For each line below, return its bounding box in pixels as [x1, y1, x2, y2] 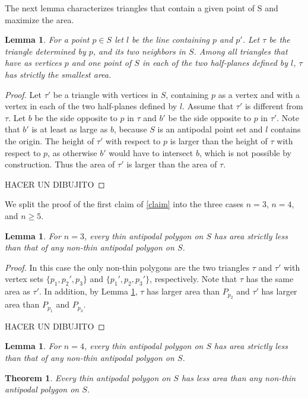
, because [113, 123, 147, 135]
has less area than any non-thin [181, 371, 296, 384]
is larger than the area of [126, 158, 217, 170]
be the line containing [132, 33, 210, 46]
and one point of [71, 56, 132, 69]
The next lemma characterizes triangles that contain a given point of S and [5, 2, 278, 14]
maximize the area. [5, 13, 74, 26]
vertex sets [5, 273, 44, 285]
